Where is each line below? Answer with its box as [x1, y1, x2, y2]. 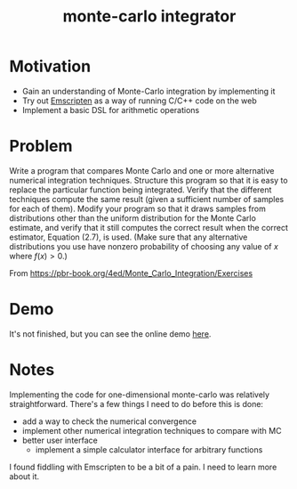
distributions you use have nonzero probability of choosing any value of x [9, 240, 278, 251]
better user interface [21, 435, 98, 445]
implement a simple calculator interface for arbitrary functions [35, 444, 263, 455]
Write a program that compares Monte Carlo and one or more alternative [9, 165, 275, 175]
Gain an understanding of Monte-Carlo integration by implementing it [21, 86, 276, 96]
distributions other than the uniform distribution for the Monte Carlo [9, 212, 256, 224]
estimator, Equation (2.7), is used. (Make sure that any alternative [9, 232, 248, 242]
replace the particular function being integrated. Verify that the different [9, 184, 272, 195]
